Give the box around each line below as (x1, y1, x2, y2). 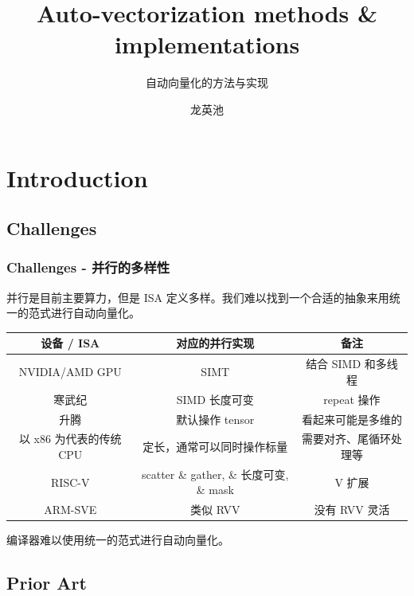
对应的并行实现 (176, 335, 255, 351)
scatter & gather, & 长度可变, (142, 465, 289, 482)
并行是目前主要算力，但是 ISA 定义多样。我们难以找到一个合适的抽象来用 (6, 288, 389, 305)
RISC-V (51, 473, 90, 490)
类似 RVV (190, 501, 240, 518)
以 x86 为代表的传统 (18, 430, 122, 447)
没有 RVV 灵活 (314, 501, 390, 518)
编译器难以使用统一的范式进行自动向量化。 (6, 531, 229, 548)
